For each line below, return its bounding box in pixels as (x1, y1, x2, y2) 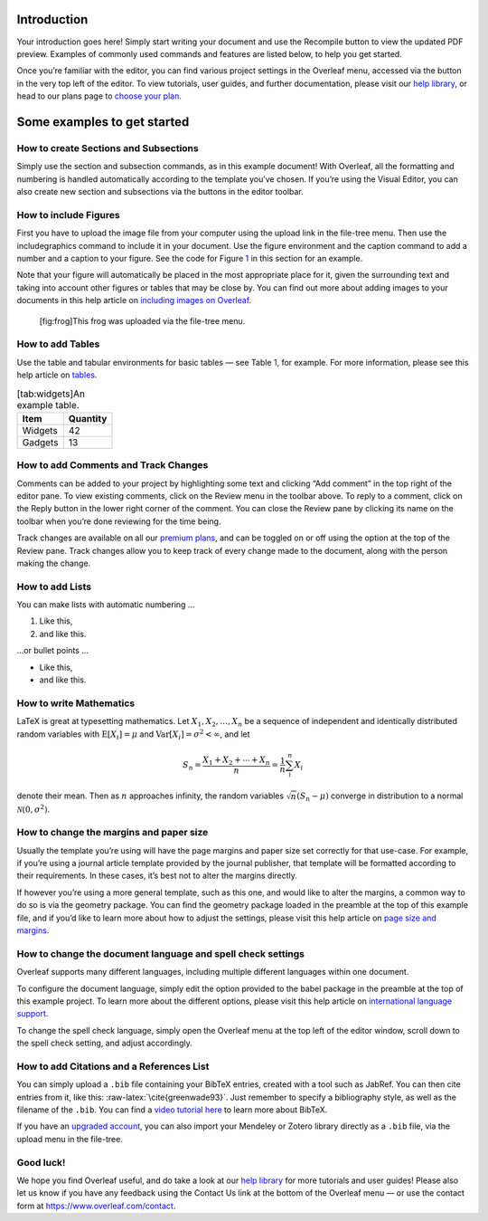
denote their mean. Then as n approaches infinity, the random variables (16, 790, 285, 801)
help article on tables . (16, 369, 98, 380)
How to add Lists (16, 580, 92, 593)
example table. (16, 398, 80, 411)
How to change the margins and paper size (16, 826, 209, 839)
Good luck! (16, 1156, 66, 1169)
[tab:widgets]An (16, 387, 86, 400)
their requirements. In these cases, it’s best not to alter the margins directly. (16, 870, 298, 882)
